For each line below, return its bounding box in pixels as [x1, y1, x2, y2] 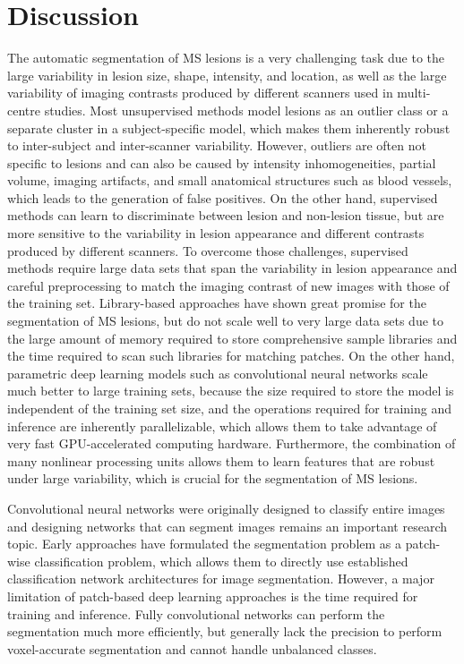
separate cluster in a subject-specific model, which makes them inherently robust [7, 118, 451, 137]
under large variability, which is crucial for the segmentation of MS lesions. [7, 469, 418, 488]
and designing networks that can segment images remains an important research [7, 516, 448, 535]
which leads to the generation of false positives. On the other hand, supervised [7, 188, 438, 207]
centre [7, 100, 40, 119]
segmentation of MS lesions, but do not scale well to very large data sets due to [7, 311, 443, 330]
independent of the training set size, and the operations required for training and [7, 399, 451, 417]
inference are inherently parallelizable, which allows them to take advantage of [7, 416, 437, 435]
